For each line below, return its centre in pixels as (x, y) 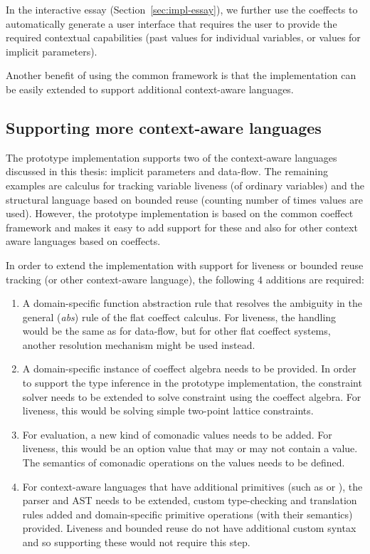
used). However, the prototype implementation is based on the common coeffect (180, 213)
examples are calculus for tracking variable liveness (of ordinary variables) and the (185, 185)
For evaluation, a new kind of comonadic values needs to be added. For (177, 434)
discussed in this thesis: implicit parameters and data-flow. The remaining (167, 171)
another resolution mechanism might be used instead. (139, 344)
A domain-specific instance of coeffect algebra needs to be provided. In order (189, 369)
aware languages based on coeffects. (83, 241)
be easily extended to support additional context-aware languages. (150, 89)
